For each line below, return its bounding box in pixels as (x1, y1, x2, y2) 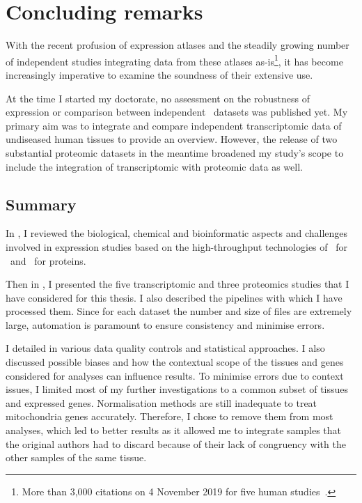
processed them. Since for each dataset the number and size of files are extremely (6, 304, 352, 318)
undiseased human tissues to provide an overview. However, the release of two (6, 132, 338, 146)
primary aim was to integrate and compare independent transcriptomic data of (6, 118, 342, 132)
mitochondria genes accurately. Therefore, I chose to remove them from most (6, 409, 333, 424)
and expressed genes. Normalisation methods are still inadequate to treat (6, 395, 317, 410)
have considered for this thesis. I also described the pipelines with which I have (6, 290, 343, 304)
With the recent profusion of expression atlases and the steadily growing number (6, 38, 349, 52)
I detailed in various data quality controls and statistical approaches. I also (6, 341, 325, 355)
